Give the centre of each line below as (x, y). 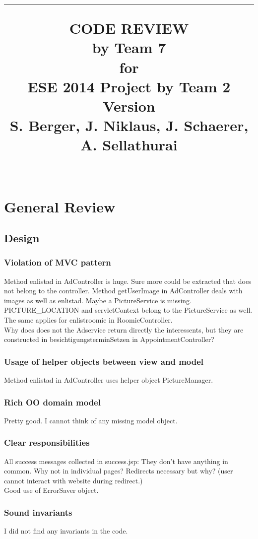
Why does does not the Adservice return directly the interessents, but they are (124, 329)
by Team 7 (129, 47)
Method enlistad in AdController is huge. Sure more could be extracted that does (128, 281)
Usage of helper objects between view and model (104, 361)
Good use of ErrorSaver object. (51, 490)
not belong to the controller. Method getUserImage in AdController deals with (123, 291)
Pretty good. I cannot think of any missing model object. (91, 420)
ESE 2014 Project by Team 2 (129, 86)
